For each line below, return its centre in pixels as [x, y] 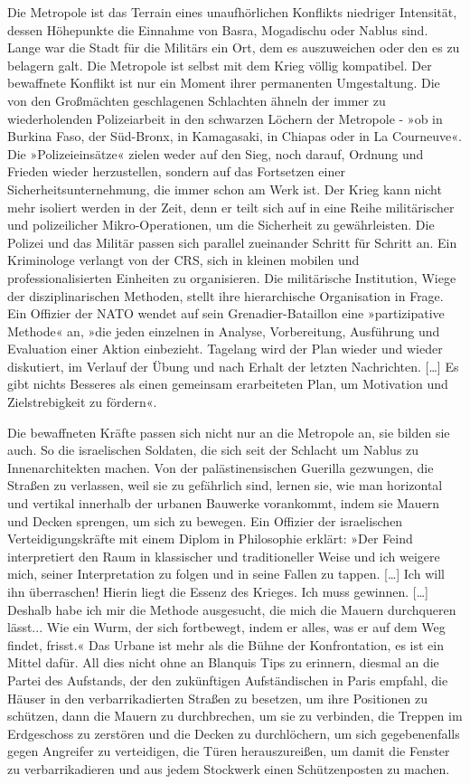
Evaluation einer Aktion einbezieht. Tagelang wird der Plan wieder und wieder [225, 349]
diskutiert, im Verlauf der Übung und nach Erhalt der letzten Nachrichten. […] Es [233, 366]
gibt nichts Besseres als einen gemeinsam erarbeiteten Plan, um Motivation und [228, 384]
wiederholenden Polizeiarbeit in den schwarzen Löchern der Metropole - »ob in [225, 118]
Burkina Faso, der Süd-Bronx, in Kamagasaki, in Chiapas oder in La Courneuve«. [235, 136]
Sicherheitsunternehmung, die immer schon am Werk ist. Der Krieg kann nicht [225, 189]
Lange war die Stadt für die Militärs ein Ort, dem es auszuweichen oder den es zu [234, 47]
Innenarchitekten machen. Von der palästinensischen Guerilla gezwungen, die [221, 467]
